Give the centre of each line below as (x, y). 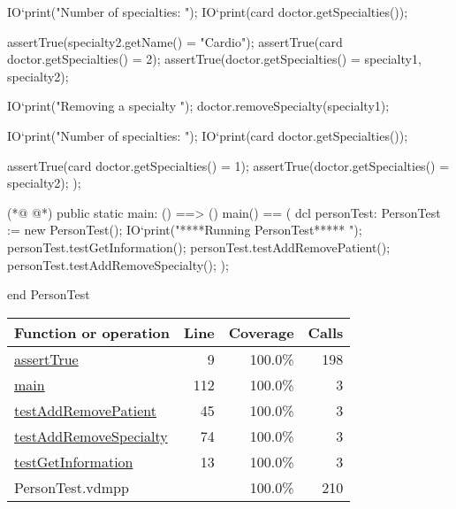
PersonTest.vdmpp (72, 487)
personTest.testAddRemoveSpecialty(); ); (118, 264)
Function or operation (92, 332)
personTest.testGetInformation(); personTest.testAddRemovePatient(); (199, 247)
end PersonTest (49, 294)
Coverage (261, 332)
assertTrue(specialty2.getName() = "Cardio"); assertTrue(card (175, 41)
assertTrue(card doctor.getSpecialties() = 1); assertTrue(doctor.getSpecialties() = (228, 165)
